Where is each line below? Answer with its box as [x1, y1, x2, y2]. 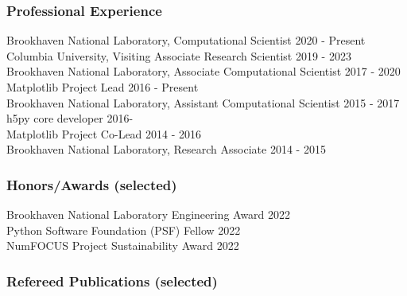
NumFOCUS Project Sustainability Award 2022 [6, 237, 239, 254]
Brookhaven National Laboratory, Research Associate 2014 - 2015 [6, 141, 326, 158]
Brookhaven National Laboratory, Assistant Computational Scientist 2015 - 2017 [6, 94, 400, 111]
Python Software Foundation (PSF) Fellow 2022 [6, 221, 241, 238]
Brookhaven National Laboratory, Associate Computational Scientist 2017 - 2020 [6, 63, 401, 80]
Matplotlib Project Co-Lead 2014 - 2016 [6, 125, 202, 142]
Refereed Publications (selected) [6, 271, 218, 290]
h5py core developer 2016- [6, 110, 134, 127]
